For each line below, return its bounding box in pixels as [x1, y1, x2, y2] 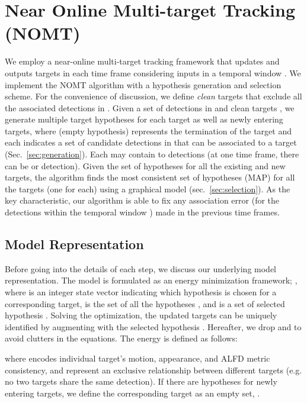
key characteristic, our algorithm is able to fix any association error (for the [5, 194, 280, 207]
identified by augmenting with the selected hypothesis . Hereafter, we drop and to [5, 320, 302, 333]
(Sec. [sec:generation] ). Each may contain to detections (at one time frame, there [5, 148, 299, 160]
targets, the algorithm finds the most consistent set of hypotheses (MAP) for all [5, 171, 295, 183]
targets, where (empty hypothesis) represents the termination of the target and [5, 124, 292, 137]
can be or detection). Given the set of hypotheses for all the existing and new [5, 159, 286, 172]
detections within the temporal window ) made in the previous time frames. [5, 206, 280, 218]
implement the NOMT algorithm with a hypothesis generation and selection [5, 78, 282, 91]
